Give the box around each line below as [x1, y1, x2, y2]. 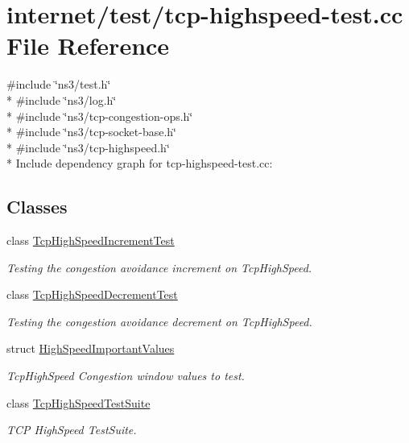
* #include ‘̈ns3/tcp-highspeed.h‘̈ [6, 139, 170, 155]
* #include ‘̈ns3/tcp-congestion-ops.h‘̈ [6, 107, 193, 124]
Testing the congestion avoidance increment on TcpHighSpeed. [6, 259, 312, 275]
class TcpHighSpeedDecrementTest [6, 286, 178, 303]
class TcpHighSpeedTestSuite [6, 394, 151, 411]
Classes [6, 194, 68, 219]
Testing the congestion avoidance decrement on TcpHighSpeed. [6, 313, 312, 329]
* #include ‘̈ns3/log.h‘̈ [6, 91, 117, 108]
